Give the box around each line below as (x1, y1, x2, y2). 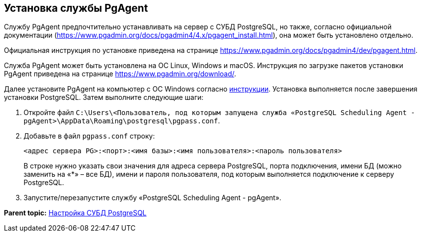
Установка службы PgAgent (4, 2, 148, 14)
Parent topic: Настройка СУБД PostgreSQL (4, 209, 147, 217)
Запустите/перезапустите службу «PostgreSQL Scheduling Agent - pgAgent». (24, 193, 282, 202)
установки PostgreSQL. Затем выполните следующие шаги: (4, 93, 204, 102)
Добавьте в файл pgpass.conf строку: (24, 132, 155, 141)
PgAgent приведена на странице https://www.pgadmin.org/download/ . (4, 70, 237, 78)
